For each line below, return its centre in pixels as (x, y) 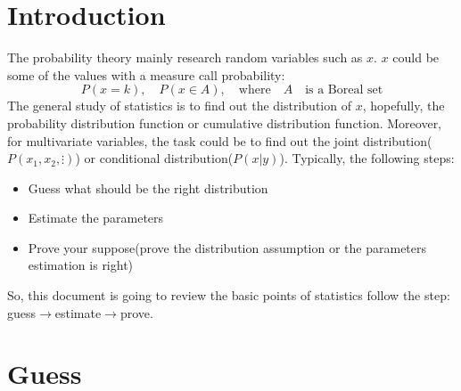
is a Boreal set (344, 90)
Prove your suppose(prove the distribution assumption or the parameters (227, 247)
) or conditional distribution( (154, 158)
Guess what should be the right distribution (148, 187)
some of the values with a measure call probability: (146, 74)
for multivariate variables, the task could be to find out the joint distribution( (220, 140)
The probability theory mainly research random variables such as (185, 57)
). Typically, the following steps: (367, 158)
